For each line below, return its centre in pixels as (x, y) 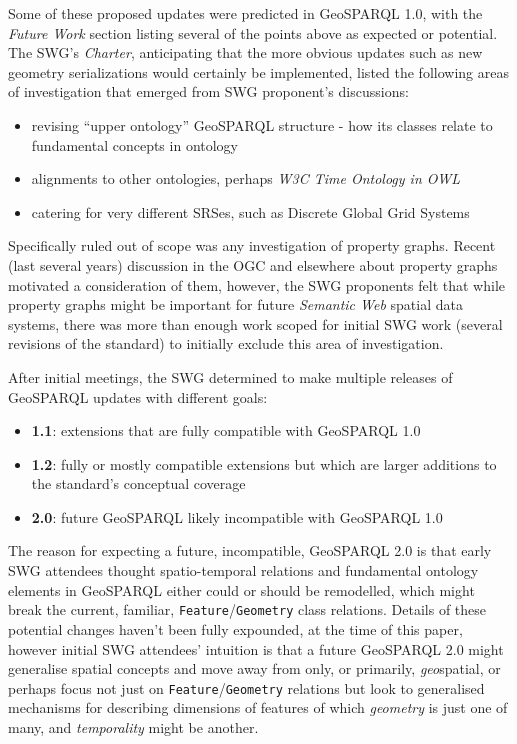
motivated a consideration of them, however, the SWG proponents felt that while (256, 284)
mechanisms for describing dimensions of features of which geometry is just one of (258, 707)
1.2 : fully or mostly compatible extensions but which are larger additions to (264, 463)
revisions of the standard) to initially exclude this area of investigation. (226, 343)
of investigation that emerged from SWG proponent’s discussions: (208, 91)
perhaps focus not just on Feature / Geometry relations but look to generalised (246, 687)
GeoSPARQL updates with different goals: (138, 396)
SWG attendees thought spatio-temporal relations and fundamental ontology (243, 570)
